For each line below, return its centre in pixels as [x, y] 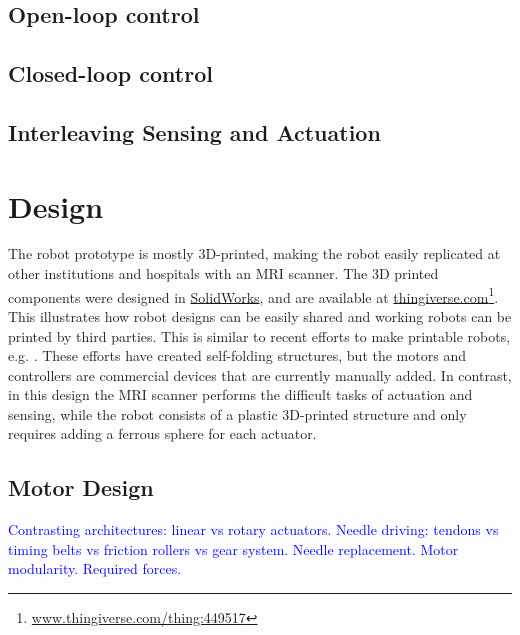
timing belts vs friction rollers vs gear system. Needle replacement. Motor [233, 548]
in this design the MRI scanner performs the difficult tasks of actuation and [240, 394]
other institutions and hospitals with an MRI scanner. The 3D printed [223, 273]
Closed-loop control [110, 73]
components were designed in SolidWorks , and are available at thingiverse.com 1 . [253, 295]
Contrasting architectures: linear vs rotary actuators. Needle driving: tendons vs [253, 529]
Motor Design [81, 487]
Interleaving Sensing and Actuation [194, 131]
